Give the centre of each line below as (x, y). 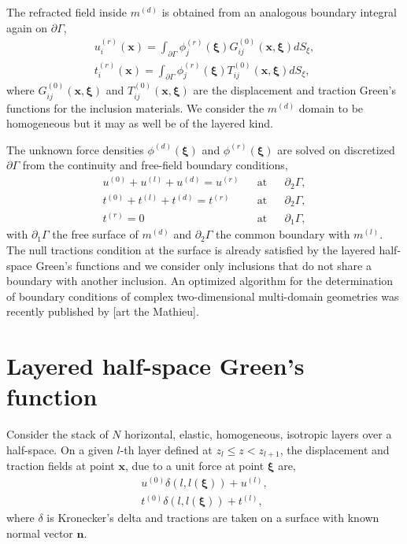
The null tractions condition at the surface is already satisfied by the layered (191, 250)
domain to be (331, 107)
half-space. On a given (60, 449)
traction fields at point (61, 466)
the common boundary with (283, 234)
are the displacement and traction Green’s (294, 90)
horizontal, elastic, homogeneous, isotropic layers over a (258, 434)
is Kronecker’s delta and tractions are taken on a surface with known (213, 518)
